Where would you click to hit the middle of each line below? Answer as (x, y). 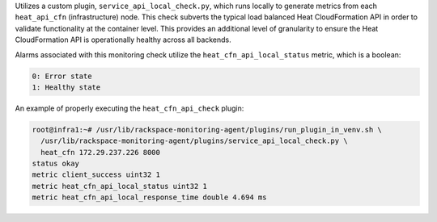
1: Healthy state (66, 87)
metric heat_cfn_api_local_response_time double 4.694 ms (149, 197)
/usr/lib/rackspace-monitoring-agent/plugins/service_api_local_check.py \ (194, 141)
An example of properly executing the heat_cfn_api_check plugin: (129, 108)
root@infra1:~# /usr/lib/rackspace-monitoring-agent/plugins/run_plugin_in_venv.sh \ (207, 130)
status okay (56, 164)
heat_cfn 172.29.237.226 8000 (101, 152)
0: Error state (62, 76)
